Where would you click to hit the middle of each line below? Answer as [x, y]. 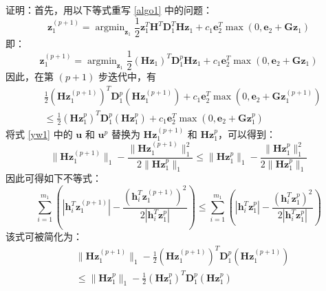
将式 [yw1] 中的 [39, 133]
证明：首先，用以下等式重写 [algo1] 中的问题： [109, 10]
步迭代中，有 [127, 77]
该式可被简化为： [44, 236]
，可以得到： [247, 133]
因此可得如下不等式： [54, 178]
